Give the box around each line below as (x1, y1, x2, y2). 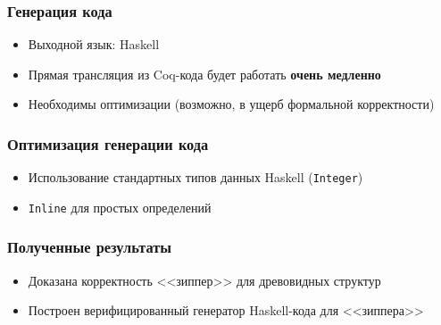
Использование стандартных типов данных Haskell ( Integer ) (28, 168, 363, 187)
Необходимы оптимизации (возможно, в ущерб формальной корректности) (28, 95, 435, 113)
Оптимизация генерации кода (7, 132, 209, 154)
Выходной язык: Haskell (28, 35, 160, 54)
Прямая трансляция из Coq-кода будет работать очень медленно (28, 64, 381, 83)
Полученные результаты (7, 236, 172, 258)
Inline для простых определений (28, 197, 212, 216)
